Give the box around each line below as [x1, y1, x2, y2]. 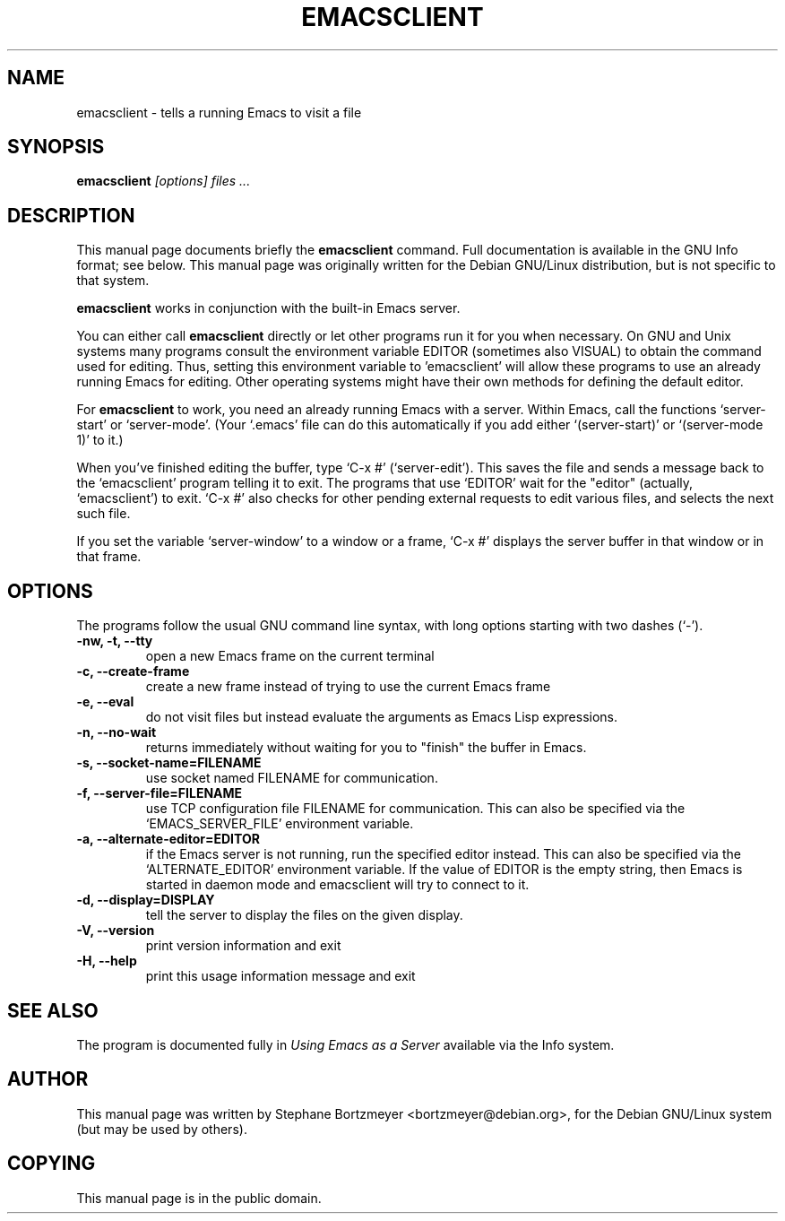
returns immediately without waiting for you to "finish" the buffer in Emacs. [145, 740, 587, 756]
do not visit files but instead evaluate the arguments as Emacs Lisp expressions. [145, 709, 618, 725]
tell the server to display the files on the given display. [145, 907, 463, 923]
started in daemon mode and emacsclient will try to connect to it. [145, 877, 530, 893]
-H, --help [76, 953, 137, 969]
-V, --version [76, 922, 155, 939]
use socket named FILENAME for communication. [145, 770, 438, 786]
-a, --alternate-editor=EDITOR [76, 831, 260, 847]
